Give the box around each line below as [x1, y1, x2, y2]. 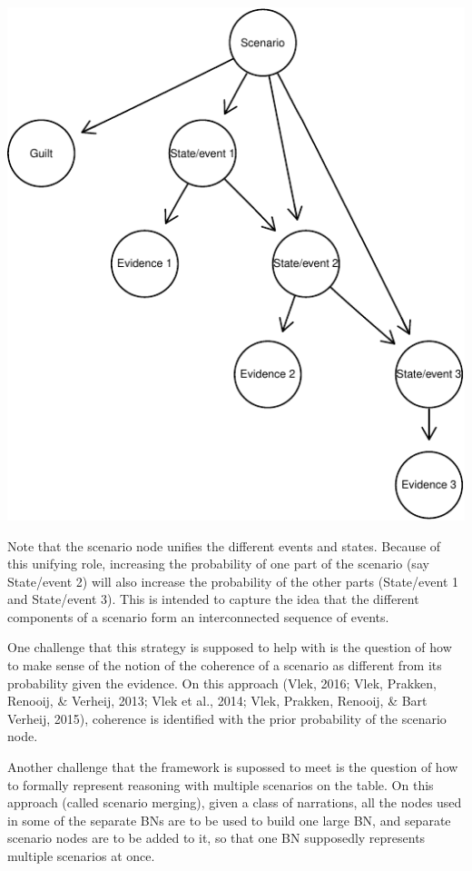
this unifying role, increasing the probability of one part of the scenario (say [7, 554, 429, 573]
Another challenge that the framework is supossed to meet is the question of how [7, 757, 458, 777]
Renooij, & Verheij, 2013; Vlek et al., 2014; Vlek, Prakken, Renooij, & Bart [7, 691, 428, 710]
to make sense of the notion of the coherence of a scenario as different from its [7, 656, 442, 675]
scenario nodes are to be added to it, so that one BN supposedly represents [7, 828, 426, 847]
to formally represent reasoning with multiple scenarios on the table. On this [7, 775, 434, 794]
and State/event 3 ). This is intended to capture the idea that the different [7, 589, 419, 609]
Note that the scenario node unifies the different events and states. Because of [7, 536, 441, 555]
